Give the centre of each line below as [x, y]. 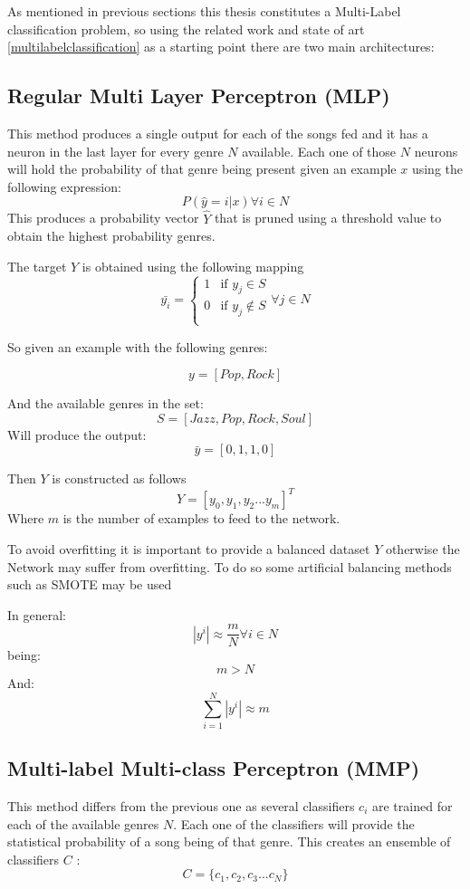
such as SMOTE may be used [90, 584]
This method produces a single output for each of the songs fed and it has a [218, 133]
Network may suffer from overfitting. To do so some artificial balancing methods [230, 566]
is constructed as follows [119, 478]
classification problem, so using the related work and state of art [186, 29]
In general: [37, 614]
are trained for [412, 805]
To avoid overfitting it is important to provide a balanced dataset [189, 549]
